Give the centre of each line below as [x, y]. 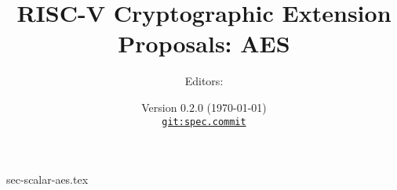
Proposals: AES [204, 43]
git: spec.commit [204, 122]
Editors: [204, 81]
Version [159, 107]
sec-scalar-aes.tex [47, 179]
